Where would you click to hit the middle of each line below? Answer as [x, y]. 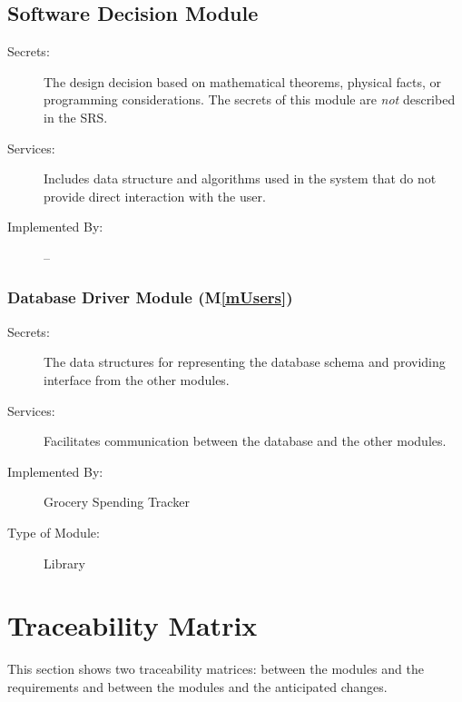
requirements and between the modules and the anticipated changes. [197, 686]
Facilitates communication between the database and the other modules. [245, 441]
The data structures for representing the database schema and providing [245, 362]
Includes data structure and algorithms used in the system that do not [240, 178]
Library [64, 563]
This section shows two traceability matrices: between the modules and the [216, 669]
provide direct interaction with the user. [155, 196]
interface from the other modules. [137, 379]
